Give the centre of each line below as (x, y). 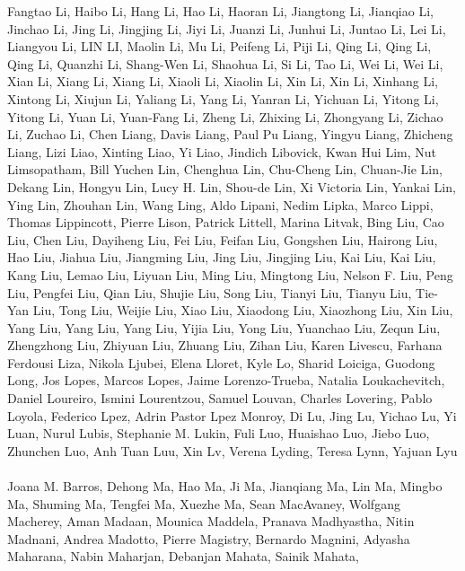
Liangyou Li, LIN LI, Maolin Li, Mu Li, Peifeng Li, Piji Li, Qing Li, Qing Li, (219, 46)
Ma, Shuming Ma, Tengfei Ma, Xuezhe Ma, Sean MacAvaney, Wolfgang (204, 503)
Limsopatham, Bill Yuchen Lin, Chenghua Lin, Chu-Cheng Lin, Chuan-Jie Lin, (225, 169)
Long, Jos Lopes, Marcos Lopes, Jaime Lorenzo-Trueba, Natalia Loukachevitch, (226, 380)
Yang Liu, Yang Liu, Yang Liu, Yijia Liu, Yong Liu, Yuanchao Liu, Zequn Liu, (224, 327)
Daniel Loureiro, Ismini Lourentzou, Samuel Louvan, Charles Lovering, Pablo (220, 398)
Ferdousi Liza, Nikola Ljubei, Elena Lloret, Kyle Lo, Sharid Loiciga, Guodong (221, 362)
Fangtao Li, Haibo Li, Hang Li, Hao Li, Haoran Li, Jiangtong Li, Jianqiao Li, (220, 11)
